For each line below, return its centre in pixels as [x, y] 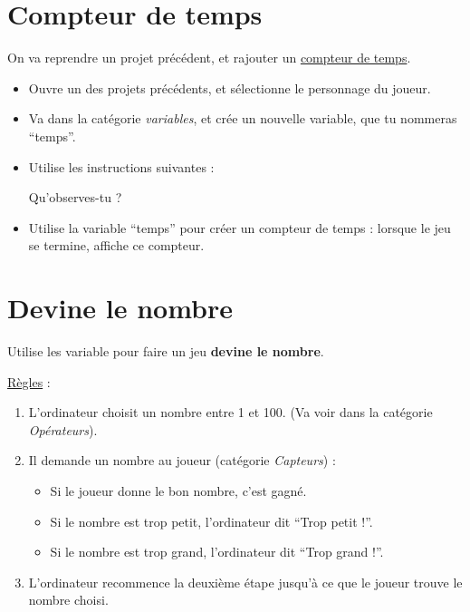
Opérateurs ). [63, 429]
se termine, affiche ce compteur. [116, 245]
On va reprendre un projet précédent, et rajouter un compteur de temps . [209, 58]
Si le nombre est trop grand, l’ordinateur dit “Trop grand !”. [217, 552]
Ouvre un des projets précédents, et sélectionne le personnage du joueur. [230, 87]
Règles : [29, 381]
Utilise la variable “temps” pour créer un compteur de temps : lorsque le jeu [240, 227]
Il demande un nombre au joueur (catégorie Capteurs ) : [182, 460]
